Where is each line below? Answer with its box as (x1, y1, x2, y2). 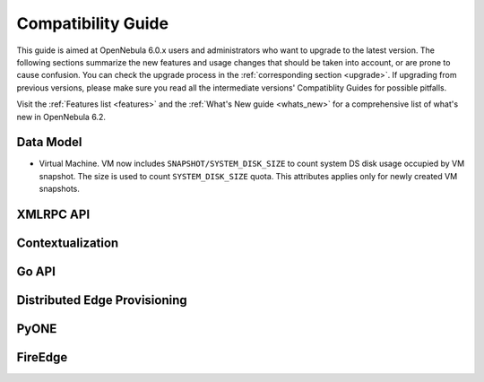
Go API (16, 265, 56, 280)
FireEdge (16, 350, 68, 365)
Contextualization (16, 236, 119, 251)
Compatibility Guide (16, 13, 169, 33)
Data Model (16, 135, 82, 150)
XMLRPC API (16, 207, 91, 221)
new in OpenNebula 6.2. (16, 111, 107, 122)
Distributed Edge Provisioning (16, 292, 187, 308)
